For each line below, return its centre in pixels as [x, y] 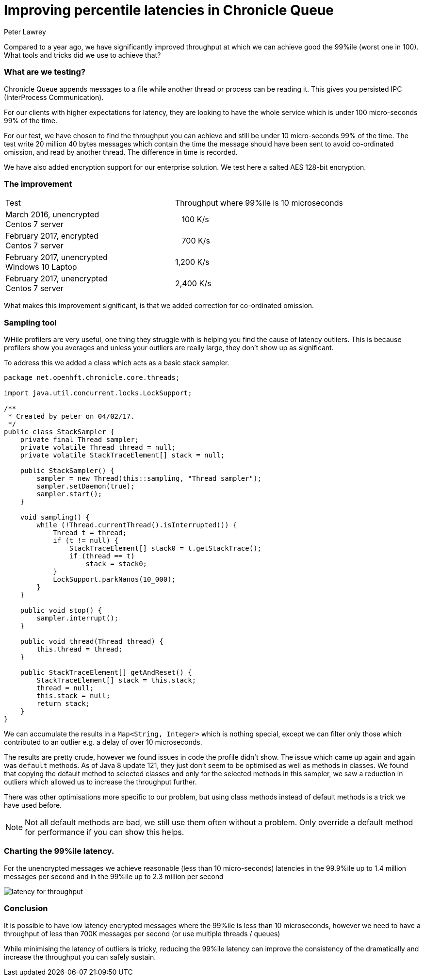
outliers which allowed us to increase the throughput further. [100, 782]
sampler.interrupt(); [78, 618]
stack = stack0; [116, 564]
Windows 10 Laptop [41, 267]
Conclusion [26, 908]
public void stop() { [61, 610]
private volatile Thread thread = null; [98, 447]
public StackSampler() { [67, 471]
